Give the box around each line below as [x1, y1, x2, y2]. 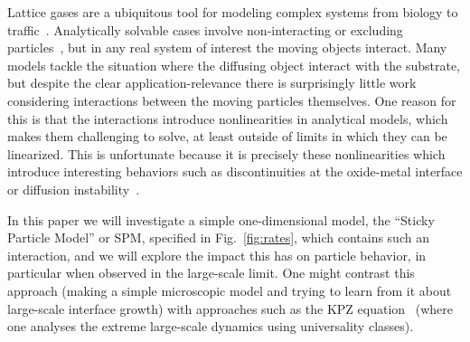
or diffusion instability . [7, 179, 140, 198]
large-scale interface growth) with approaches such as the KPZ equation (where [7, 299, 453, 318]
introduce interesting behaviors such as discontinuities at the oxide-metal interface [7, 162, 463, 181]
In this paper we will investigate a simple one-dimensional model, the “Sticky [7, 210, 435, 229]
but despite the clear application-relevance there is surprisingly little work [7, 73, 417, 92]
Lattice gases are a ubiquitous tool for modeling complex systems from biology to [7, 3, 458, 21]
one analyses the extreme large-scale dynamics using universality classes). [7, 317, 414, 336]
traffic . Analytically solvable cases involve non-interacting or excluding [7, 20, 403, 39]
